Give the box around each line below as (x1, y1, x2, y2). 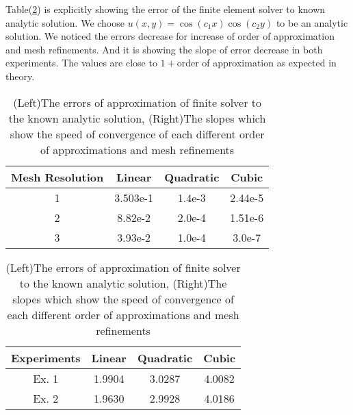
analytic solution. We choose (5, 15, 125, 29)
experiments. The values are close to (5, 55, 157, 70)
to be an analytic (276, 15, 348, 29)
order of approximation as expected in (176, 55, 337, 70)
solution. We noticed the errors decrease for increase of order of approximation (5, 29, 335, 43)
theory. (5, 68, 35, 83)
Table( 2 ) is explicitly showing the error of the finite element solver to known (5, 2, 326, 16)
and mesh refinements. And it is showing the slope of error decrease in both (5, 42, 323, 56)
